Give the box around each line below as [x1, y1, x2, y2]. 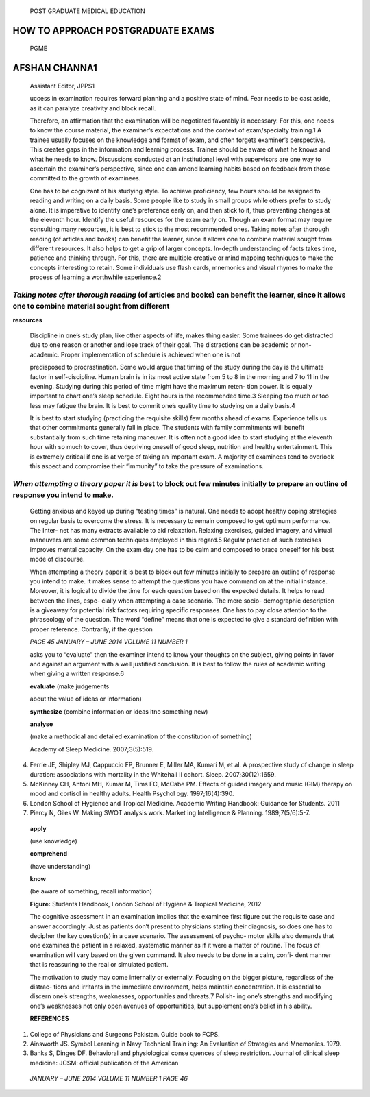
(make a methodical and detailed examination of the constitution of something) [29, 732, 253, 740]
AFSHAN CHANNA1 [12, 62, 97, 74]
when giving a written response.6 [29, 669, 125, 678]
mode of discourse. [29, 555, 85, 564]
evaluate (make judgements [29, 682, 110, 690]
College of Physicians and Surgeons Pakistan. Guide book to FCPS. [29, 1030, 220, 1038]
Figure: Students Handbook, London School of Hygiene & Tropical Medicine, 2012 [29, 900, 262, 908]
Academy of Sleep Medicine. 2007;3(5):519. [29, 745, 154, 754]
